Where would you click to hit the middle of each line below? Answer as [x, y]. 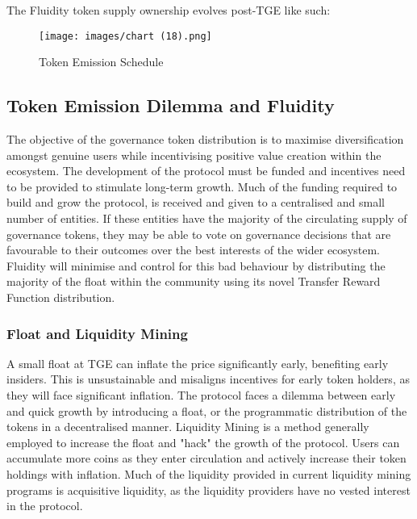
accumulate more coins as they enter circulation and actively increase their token [206, 458]
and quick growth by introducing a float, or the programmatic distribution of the [207, 410]
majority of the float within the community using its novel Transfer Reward [194, 281]
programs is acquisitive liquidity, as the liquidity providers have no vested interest [208, 490]
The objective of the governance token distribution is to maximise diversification [205, 139]
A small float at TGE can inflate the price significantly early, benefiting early [198, 363]
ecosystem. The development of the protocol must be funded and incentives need [206, 171]
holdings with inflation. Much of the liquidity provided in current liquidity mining [209, 473]
